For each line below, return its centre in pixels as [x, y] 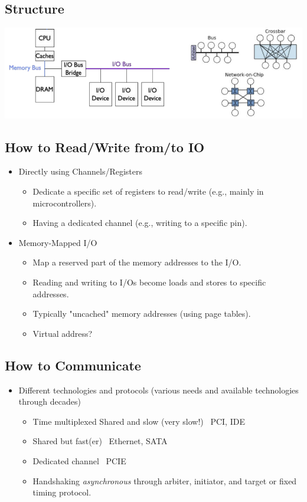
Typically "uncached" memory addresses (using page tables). [142, 314]
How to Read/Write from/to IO [105, 147]
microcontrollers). [65, 203]
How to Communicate [73, 365]
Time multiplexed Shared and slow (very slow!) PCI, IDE [139, 421]
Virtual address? [63, 333]
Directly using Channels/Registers [81, 171]
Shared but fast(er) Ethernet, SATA [100, 441]
